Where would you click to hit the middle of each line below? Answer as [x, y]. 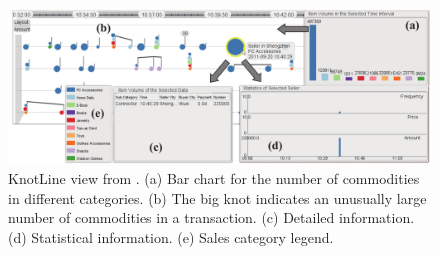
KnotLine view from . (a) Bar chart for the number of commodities [214, 178]
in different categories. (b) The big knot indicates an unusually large [217, 197]
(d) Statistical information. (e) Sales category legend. [171, 236]
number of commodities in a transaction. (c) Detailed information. [211, 217]
